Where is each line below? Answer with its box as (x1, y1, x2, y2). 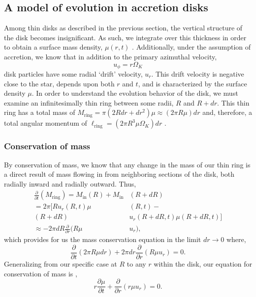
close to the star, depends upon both (4, 78, 115, 88)
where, (226, 234, 246, 244)
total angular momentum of (4, 118, 87, 128)
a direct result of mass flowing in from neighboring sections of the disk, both (4, 169, 235, 179)
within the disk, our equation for (154, 259, 253, 269)
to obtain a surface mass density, (4, 42, 103, 52)
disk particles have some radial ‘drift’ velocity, (4, 69, 143, 79)
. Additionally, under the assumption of (132, 42, 251, 52)
